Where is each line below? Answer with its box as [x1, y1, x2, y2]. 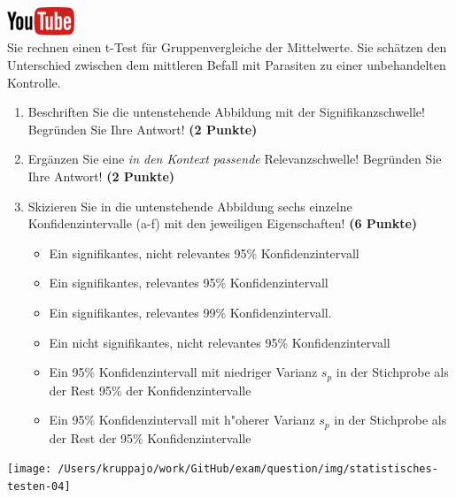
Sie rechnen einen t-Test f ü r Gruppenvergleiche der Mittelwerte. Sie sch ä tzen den [7, 38, 447, 57]
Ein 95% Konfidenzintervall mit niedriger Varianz [49, 363, 318, 381]
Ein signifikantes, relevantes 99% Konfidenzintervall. [49, 303, 332, 321]
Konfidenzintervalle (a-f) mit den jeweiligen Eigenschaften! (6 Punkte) [27, 214, 418, 233]
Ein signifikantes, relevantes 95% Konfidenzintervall [49, 273, 328, 292]
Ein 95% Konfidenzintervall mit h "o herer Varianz [49, 410, 315, 429]
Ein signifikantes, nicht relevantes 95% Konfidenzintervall [49, 243, 359, 262]
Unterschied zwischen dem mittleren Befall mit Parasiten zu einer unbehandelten [7, 56, 446, 73]
